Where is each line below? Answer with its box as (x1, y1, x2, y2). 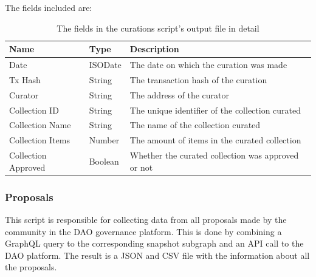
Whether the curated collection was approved (129, 149, 299, 162)
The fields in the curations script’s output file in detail (57, 21, 259, 34)
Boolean (89, 154, 119, 167)
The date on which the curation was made (129, 58, 287, 71)
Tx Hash (9, 73, 41, 86)
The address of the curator (129, 88, 230, 101)
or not (129, 160, 153, 173)
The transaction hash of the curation (129, 73, 267, 86)
